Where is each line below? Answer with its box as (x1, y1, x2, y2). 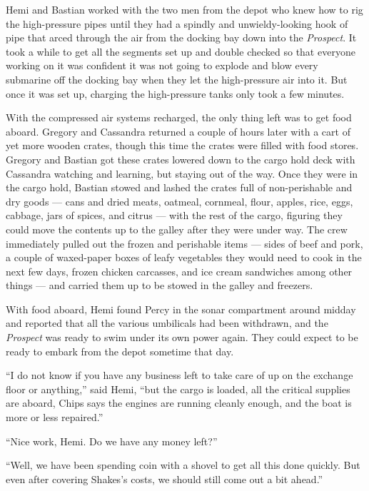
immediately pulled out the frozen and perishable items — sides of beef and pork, (6, 236, 363, 250)
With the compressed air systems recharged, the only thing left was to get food (6, 110, 352, 125)
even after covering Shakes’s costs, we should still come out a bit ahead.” (6, 471, 323, 486)
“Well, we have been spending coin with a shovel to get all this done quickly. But (6, 457, 360, 472)
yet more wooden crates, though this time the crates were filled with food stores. (6, 138, 359, 153)
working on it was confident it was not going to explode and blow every (6, 58, 318, 73)
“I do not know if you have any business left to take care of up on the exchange (6, 368, 353, 383)
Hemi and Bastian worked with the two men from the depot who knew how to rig (6, 2, 363, 16)
